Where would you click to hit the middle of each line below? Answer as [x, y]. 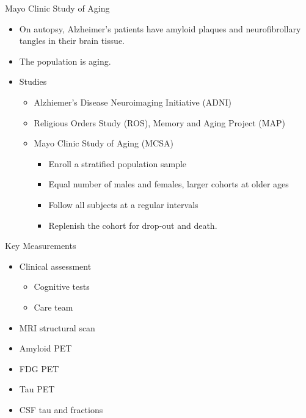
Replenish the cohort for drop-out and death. [133, 225]
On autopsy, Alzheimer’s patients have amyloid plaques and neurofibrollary [160, 28]
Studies [33, 81]
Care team [53, 307]
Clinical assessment [55, 266]
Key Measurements [41, 246]
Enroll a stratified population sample [118, 163]
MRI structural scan [57, 327]
